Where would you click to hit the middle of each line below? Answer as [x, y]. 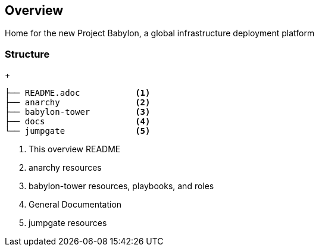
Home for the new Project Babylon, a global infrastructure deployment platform [160, 33]
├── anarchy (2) [78, 103]
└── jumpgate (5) [78, 131]
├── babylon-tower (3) [78, 112]
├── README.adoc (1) [78, 93]
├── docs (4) [78, 122]
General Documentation [75, 205]
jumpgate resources [68, 223]
